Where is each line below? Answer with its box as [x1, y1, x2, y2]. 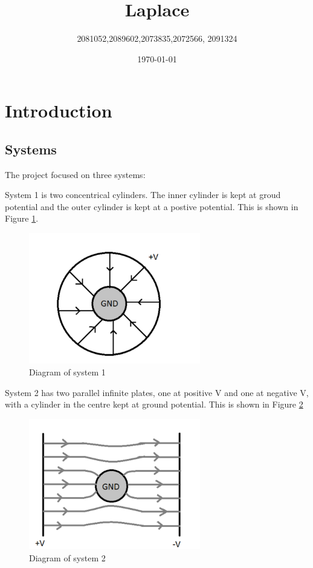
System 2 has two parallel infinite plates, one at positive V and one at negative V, [5, 386, 309, 398]
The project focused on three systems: [5, 168, 146, 180]
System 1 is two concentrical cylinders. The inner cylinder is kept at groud [5, 188, 281, 201]
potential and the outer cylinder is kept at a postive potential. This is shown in [5, 200, 298, 213]
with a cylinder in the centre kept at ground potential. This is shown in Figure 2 [5, 398, 303, 411]
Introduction [5, 98, 112, 123]
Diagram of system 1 [29, 365, 106, 378]
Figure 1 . [5, 212, 39, 225]
